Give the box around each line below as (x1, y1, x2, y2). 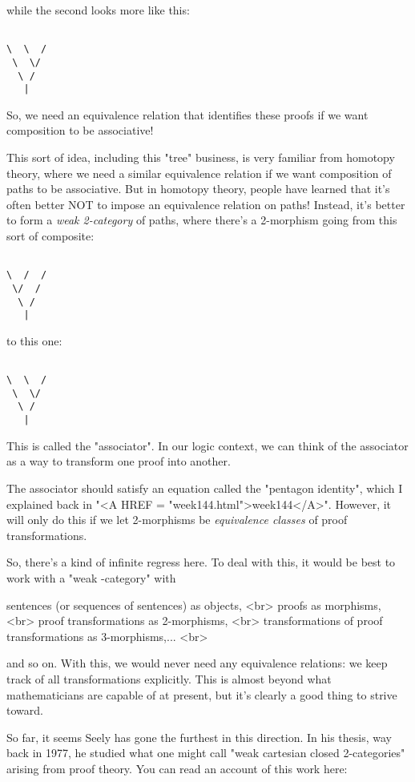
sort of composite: (6, 228, 95, 244)
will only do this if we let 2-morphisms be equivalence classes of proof (6, 511, 348, 528)
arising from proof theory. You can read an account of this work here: (6, 760, 348, 776)
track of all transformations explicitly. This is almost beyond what (6, 670, 332, 687)
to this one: (6, 332, 62, 349)
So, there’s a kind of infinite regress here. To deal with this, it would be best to (6, 554, 396, 570)
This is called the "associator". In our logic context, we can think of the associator (6, 437, 409, 453)
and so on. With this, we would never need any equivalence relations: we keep (6, 655, 388, 671)
